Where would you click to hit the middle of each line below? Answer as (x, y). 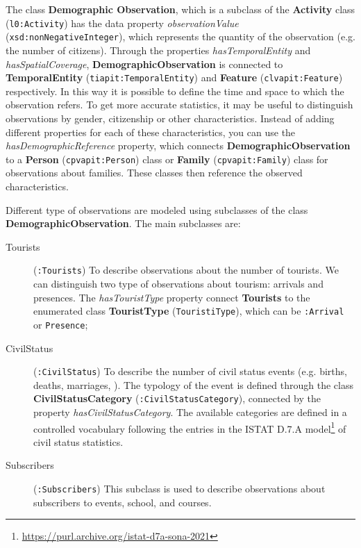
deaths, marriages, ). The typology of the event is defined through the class (193, 384)
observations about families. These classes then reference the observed (154, 173)
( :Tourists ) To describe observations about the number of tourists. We (186, 270)
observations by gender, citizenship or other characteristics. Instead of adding (170, 118)
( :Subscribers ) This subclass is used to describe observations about (179, 489)
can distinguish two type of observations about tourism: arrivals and (178, 283)
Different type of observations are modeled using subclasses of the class (157, 209)
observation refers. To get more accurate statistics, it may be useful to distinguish (179, 105)
